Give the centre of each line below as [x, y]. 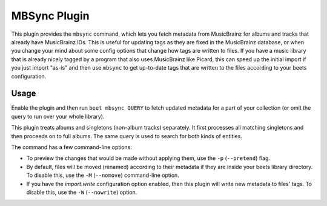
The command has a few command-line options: [72, 147]
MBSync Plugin [51, 16]
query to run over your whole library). [58, 116]
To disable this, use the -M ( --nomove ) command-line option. [103, 175]
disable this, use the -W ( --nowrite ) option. [82, 192]
